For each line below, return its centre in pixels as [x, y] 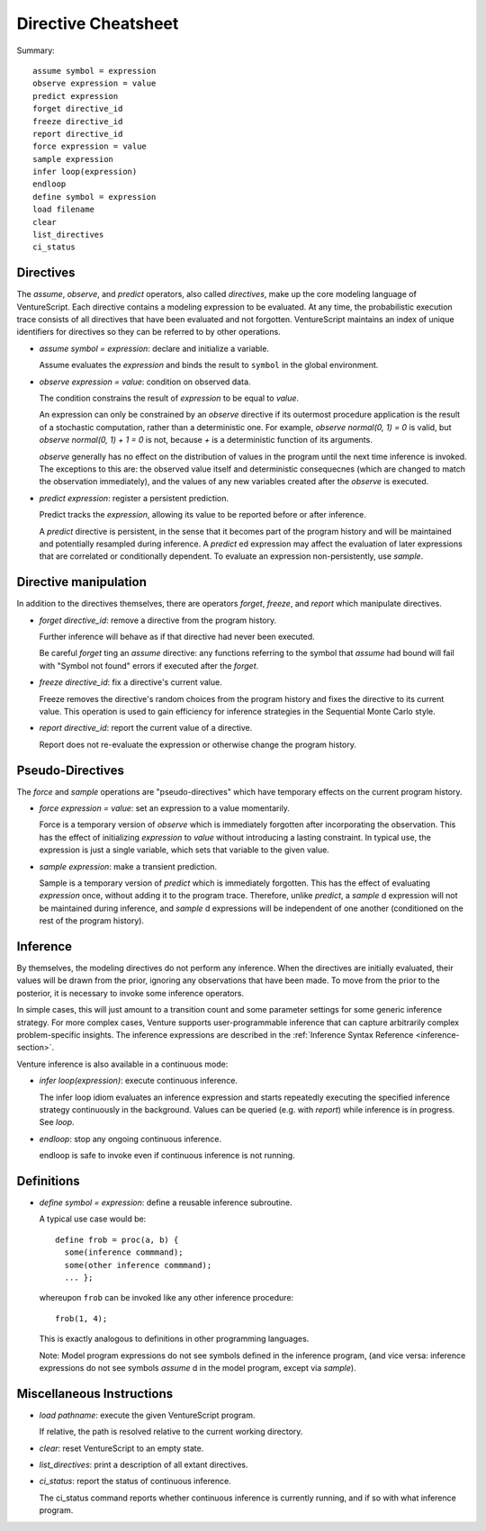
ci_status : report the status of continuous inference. [135, 1481]
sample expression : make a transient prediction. [128, 866]
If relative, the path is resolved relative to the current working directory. [171, 1432]
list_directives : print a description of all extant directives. [144, 1465]
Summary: [36, 50]
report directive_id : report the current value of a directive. [146, 728]
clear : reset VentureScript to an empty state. [121, 1448]
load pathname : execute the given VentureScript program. [147, 1415]
